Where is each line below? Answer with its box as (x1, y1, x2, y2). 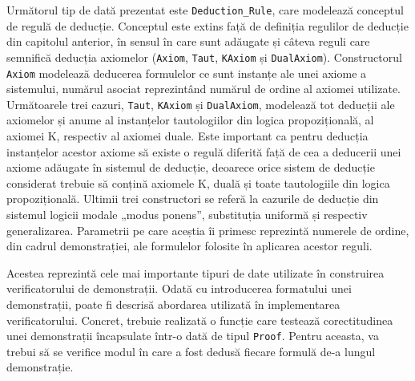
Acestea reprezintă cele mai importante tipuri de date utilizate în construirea (6, 264, 385, 281)
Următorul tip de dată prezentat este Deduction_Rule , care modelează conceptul (6, 2, 404, 18)
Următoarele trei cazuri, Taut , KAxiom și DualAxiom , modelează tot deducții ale (6, 95, 395, 112)
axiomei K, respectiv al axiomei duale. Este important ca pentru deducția (6, 128, 369, 144)
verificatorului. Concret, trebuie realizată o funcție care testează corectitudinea (6, 311, 393, 328)
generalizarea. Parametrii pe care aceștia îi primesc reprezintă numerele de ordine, (6, 221, 409, 238)
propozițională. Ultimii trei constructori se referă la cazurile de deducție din (6, 190, 379, 207)
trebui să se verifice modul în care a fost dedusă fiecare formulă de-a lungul (6, 342, 376, 359)
